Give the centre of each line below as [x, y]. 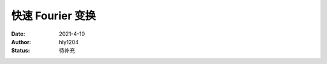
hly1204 [69, 42]
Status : [21, 51]
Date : [18, 34]
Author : [21, 42]
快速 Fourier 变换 [54, 16]
